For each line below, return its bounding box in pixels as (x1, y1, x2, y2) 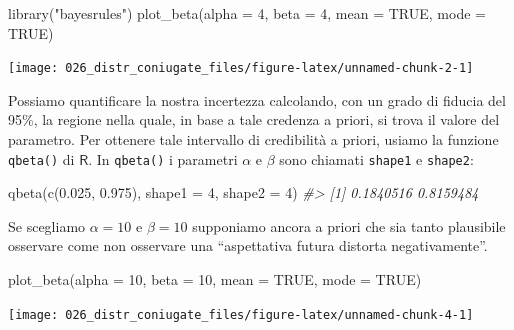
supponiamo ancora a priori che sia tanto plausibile (192, 215, 506, 236)
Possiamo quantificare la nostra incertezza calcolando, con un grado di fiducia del (8, 89, 506, 110)
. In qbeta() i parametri (88, 148, 238, 169)
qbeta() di (8, 148, 75, 169)
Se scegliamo (8, 215, 86, 236)
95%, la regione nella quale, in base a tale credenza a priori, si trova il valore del (8, 109, 500, 130)
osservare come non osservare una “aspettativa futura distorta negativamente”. (8, 235, 488, 256)
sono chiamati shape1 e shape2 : (279, 148, 474, 169)
